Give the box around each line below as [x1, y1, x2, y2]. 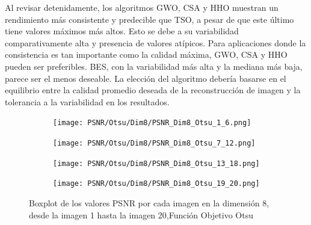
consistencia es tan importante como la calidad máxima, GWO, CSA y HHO [5, 48, 288, 61]
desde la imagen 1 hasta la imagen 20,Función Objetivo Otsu [29, 208, 253, 221]
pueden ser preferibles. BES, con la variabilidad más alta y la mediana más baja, [5, 60, 303, 72]
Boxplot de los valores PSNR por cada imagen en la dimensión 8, [29, 196, 269, 209]
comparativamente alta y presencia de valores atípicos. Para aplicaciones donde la [5, 36, 306, 49]
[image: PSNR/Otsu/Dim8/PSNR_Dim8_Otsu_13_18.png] [53, 159, 260, 168]
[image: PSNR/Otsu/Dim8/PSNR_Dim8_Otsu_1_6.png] [53, 119, 251, 128]
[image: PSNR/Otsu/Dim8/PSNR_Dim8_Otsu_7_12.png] [53, 139, 256, 147]
